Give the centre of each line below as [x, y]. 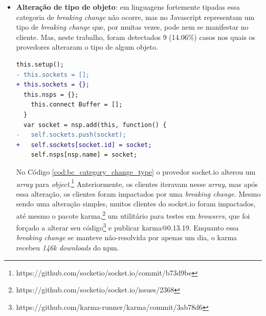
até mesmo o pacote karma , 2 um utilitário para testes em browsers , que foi [133, 215]
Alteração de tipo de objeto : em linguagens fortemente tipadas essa [128, 7]
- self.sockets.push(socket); [71, 135]
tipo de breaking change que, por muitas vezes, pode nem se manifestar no [132, 27]
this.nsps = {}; [51, 94]
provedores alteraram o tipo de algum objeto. [87, 47]
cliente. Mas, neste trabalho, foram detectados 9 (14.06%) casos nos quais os [136, 37]
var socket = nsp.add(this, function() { [95, 125]
